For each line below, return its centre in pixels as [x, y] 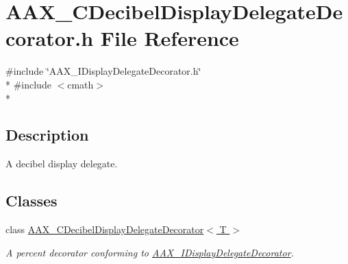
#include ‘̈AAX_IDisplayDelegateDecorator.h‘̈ [103, 71]
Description [47, 135]
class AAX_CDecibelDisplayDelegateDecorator [105, 229]
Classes [32, 201]
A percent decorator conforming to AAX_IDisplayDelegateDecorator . [150, 252]
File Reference [170, 38]
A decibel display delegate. [62, 164]
